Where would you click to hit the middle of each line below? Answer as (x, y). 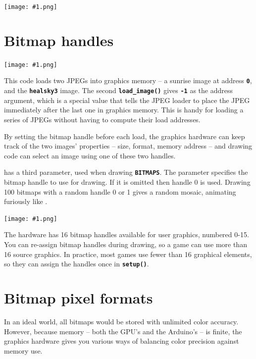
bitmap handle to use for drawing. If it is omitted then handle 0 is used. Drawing (127, 181)
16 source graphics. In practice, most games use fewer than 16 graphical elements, (128, 254)
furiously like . (26, 201)
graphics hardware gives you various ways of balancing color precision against (122, 341)
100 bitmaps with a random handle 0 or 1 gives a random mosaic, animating (120, 191)
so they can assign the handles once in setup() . (77, 264)
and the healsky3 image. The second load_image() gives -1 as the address (119, 90)
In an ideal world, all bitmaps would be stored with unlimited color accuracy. (121, 321)
